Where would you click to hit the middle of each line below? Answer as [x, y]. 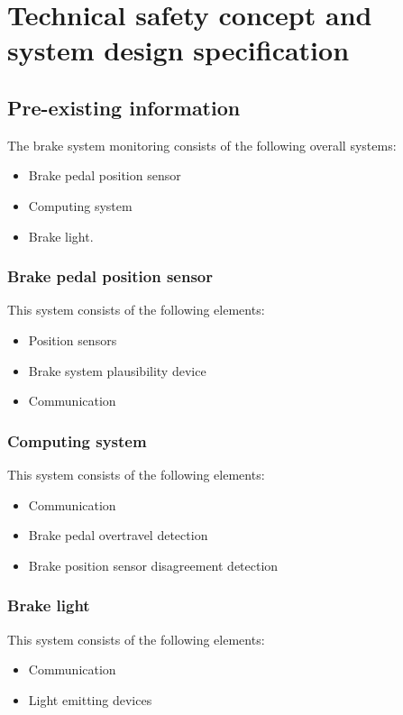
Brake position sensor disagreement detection [153, 565]
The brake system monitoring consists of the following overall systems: [202, 145]
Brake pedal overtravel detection [118, 535]
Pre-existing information [124, 107]
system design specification [179, 50]
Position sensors [73, 339]
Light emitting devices [90, 699]
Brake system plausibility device [117, 370]
